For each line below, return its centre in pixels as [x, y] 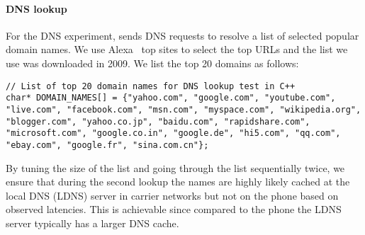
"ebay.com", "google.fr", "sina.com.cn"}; [107, 145]
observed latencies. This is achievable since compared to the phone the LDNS [174, 209]
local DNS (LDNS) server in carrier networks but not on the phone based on [172, 195]
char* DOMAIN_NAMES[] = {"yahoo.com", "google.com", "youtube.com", [171, 98]
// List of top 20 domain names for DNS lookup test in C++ [151, 86]
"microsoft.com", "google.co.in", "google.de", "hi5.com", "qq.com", [173, 133]
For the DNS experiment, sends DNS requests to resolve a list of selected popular [182, 35]
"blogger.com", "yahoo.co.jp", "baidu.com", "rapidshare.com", [158, 121]
